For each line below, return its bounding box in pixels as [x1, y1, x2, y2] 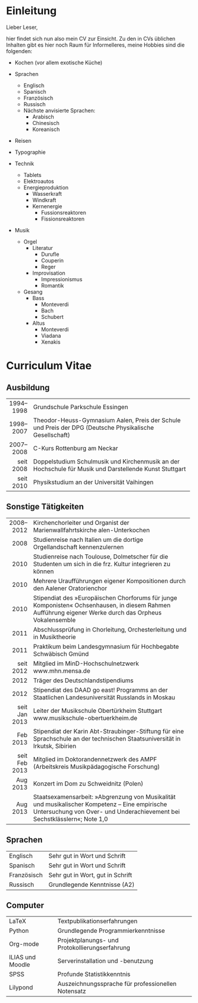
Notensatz [57, 987, 87, 995]
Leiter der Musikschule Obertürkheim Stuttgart [33, 706, 162, 715]
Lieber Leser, [6, 24, 38, 31]
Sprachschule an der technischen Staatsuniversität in [33, 734, 181, 742]
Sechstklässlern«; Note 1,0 [33, 815, 108, 823]
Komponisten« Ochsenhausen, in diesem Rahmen [33, 601, 171, 609]
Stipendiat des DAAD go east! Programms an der [33, 686, 168, 694]
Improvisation [32, 269, 66, 277]
